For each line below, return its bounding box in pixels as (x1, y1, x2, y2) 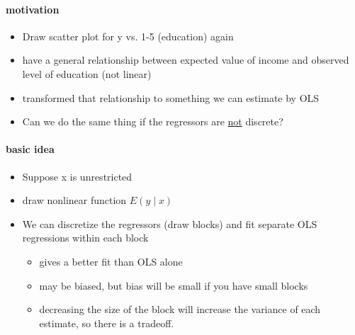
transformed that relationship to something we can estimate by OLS (22, 90, 320, 105)
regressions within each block (22, 230, 149, 245)
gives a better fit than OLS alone (39, 254, 183, 268)
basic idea (6, 142, 55, 157)
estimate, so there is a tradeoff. (39, 315, 174, 330)
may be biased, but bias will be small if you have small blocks (39, 278, 308, 293)
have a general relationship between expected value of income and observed (22, 52, 349, 67)
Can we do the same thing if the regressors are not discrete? (22, 114, 283, 129)
